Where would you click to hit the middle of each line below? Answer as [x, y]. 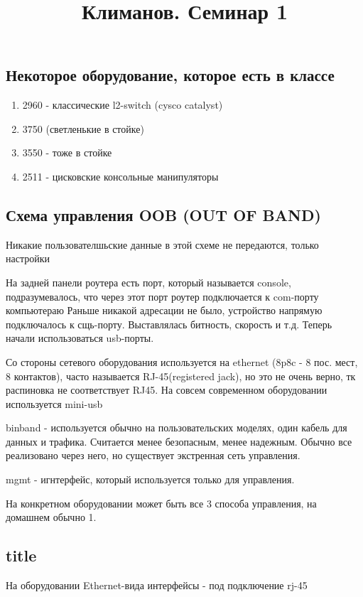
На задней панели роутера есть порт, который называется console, [148, 282]
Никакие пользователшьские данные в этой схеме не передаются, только [162, 244]
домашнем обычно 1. [51, 517]
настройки [28, 258]
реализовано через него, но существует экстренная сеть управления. [153, 455]
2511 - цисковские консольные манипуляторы [120, 176]
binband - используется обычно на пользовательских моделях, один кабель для [177, 427]
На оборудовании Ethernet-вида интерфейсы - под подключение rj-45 [157, 585]
